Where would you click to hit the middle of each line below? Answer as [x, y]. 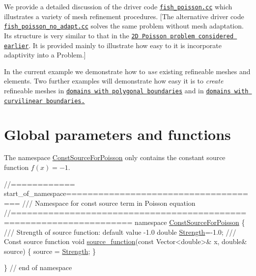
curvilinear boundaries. [44, 101]
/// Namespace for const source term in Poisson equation [109, 203]
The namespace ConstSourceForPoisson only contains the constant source [115, 157]
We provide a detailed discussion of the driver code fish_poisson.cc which [118, 6]
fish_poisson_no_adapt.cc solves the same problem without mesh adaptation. [124, 26]
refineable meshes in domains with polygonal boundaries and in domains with [126, 90]
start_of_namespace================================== [126, 193]
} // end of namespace [38, 267]
